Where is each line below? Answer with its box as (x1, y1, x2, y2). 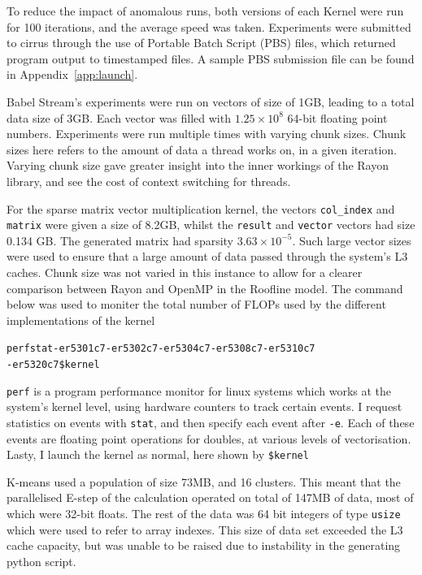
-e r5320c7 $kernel (7, 359, 100, 371)
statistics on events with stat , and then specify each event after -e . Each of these (7, 413, 415, 430)
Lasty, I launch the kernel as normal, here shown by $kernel (7, 446, 309, 463)
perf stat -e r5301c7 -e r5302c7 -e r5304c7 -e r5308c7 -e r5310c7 (7, 343, 315, 355)
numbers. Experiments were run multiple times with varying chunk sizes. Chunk (7, 125, 407, 142)
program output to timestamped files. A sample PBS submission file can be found (7, 50, 415, 67)
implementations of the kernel (7, 311, 155, 328)
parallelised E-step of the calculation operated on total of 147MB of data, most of (7, 489, 414, 506)
